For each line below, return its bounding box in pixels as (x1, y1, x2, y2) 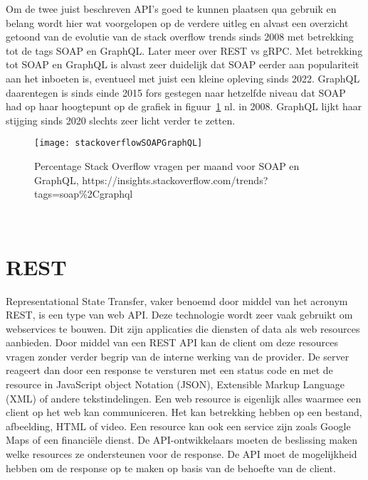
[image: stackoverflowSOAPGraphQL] (34, 138, 203, 149)
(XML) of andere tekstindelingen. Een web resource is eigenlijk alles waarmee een (6, 390, 362, 405)
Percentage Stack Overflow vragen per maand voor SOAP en (34, 159, 300, 173)
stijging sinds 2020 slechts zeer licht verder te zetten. (6, 112, 236, 127)
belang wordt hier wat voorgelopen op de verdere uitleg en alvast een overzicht (6, 15, 349, 30)
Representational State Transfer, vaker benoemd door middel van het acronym (6, 293, 348, 308)
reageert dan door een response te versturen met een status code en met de (6, 363, 333, 378)
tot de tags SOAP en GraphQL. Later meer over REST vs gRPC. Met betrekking (6, 43, 363, 58)
